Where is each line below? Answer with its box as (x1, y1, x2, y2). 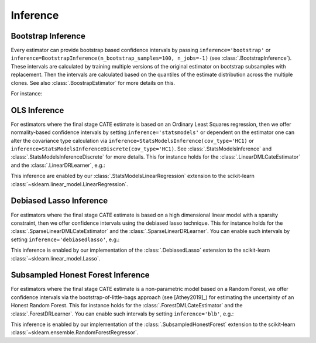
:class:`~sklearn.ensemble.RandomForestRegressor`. (11, 329, 139, 336)
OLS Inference (11, 105, 64, 115)
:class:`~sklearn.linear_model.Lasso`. (11, 255, 101, 262)
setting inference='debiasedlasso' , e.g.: (11, 236, 120, 243)
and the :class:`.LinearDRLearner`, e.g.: (11, 162, 105, 169)
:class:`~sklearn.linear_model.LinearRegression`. (11, 180, 128, 187)
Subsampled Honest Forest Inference (11, 270, 150, 280)
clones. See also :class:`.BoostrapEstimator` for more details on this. (11, 79, 176, 86)
